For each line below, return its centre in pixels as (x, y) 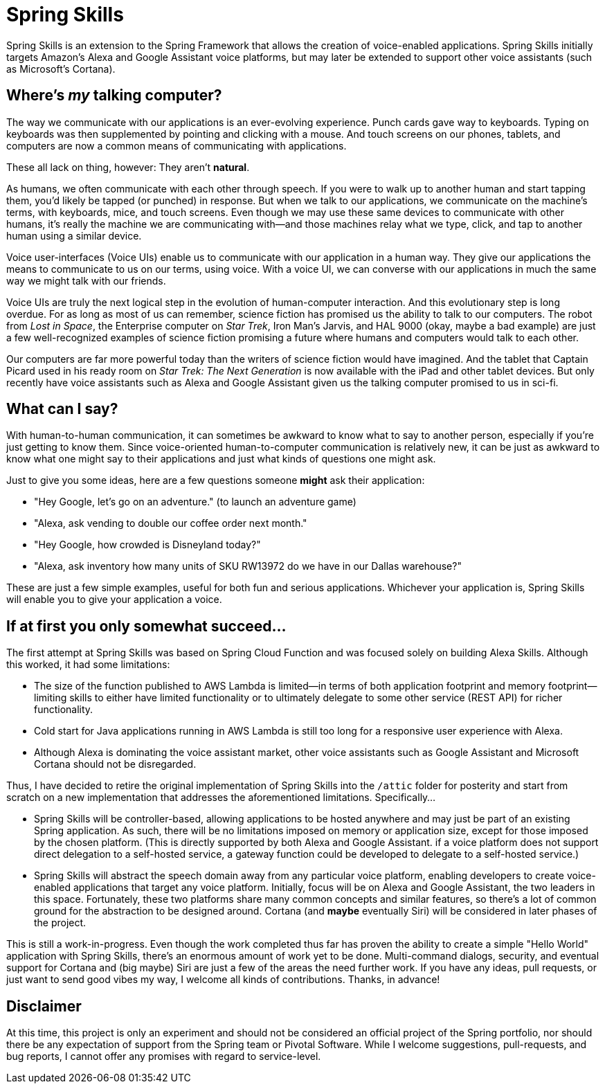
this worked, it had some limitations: (88, 665)
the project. (60, 923)
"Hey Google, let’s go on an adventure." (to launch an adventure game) (195, 502)
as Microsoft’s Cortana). (61, 69)
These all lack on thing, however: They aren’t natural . (128, 167)
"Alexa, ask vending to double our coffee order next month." (171, 523)
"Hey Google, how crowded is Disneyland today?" (147, 545)
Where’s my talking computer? (114, 96)
